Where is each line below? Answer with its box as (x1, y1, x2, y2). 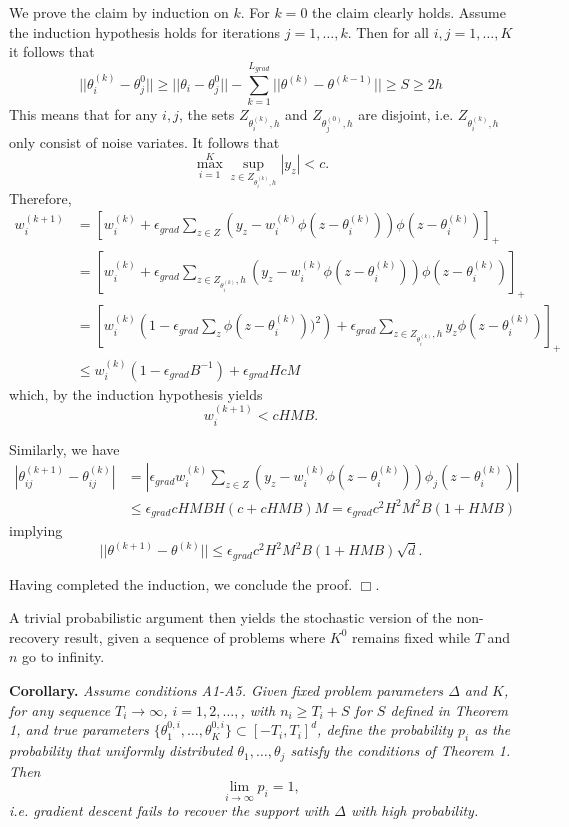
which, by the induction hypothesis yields (9, 383, 263, 404)
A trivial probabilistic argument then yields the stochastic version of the (9, 607, 452, 628)
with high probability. (350, 800, 479, 821)
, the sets (178, 104, 235, 125)
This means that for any (9, 104, 158, 125)
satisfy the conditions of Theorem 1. (290, 740, 511, 761)
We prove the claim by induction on (9, 2, 229, 22)
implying (9, 520, 63, 541)
